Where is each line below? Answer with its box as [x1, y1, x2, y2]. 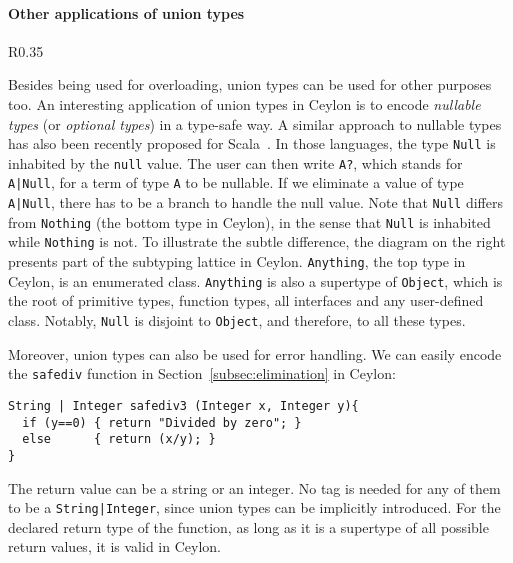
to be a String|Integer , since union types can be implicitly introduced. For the [8, 497, 501, 518]
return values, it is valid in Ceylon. [8, 536, 221, 557]
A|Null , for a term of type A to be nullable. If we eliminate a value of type [8, 172, 464, 193]
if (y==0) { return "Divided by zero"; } [22, 415, 302, 430]
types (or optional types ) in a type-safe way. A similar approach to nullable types [8, 113, 502, 134]
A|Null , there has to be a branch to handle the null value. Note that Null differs [8, 192, 503, 213]
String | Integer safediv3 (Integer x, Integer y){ [8, 398, 359, 413]
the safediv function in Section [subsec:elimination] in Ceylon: [8, 363, 396, 384]
